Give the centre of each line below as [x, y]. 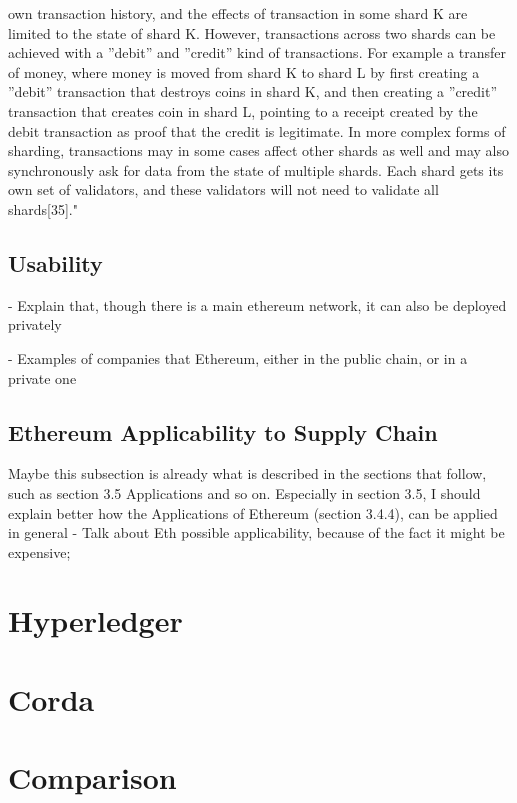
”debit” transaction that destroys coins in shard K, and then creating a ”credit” [253, 91]
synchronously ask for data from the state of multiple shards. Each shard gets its [256, 169]
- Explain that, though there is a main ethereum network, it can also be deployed [257, 304]
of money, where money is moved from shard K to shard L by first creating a [244, 71]
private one [42, 377]
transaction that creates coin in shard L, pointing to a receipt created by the [243, 110]
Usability [55, 262]
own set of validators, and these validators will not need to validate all [223, 189]
